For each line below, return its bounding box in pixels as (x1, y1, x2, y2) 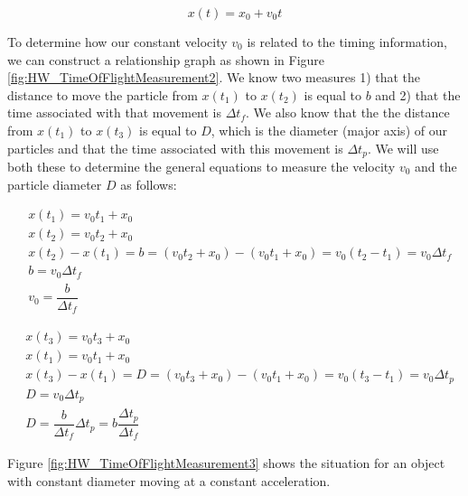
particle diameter (7, 174, 102, 193)
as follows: (120, 174, 177, 193)
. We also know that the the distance (246, 103, 450, 122)
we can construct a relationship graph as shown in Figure (7, 50, 325, 69)
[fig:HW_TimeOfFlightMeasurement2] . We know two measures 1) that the (7, 68, 421, 87)
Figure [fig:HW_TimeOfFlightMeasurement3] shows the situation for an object (7, 454, 445, 473)
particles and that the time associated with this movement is (7, 138, 343, 157)
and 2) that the (375, 85, 461, 104)
